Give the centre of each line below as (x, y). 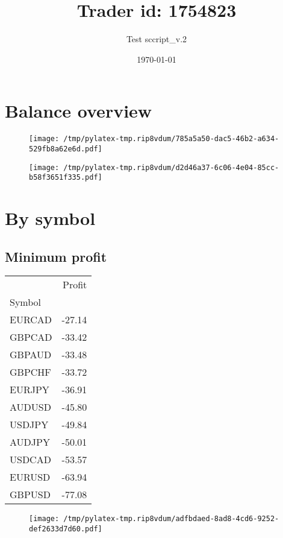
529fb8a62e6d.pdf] (66, 149)
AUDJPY (30, 442)
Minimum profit (56, 256)
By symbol (50, 218)
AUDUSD (30, 407)
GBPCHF (30, 372)
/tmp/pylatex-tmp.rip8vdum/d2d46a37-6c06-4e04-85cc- (171, 167)
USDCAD (30, 460)
